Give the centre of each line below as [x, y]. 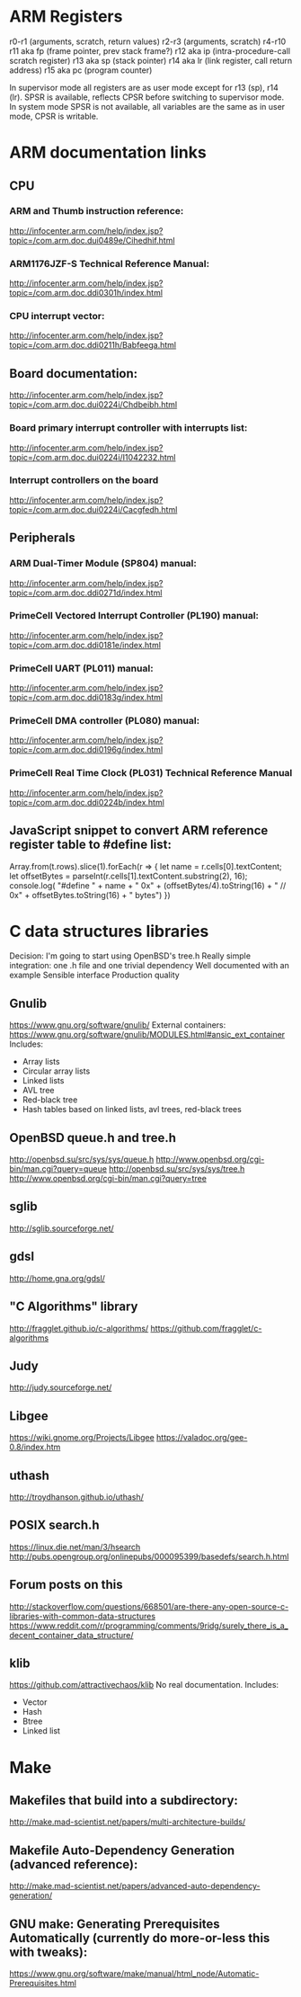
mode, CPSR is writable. [54, 116]
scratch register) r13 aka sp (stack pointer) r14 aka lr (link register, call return [151, 60]
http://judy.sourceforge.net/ [61, 1387]
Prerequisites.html [43, 1983]
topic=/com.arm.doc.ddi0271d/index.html [86, 593]
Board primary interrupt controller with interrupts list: [128, 428]
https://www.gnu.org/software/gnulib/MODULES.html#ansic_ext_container [147, 1035]
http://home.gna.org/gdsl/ [58, 1278]
